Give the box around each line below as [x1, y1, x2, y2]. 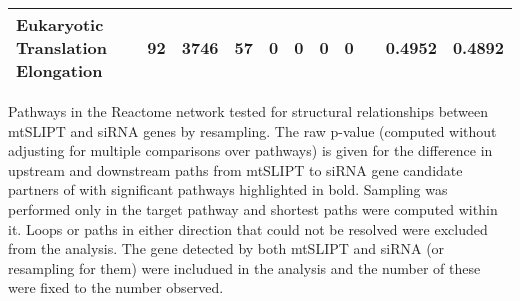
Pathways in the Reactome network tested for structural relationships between [8, 101, 489, 121]
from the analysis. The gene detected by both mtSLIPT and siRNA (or [8, 238, 445, 259]
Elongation [16, 59, 103, 82]
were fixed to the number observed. [8, 277, 224, 298]
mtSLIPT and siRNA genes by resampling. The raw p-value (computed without [8, 120, 497, 141]
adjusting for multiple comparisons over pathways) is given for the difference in [8, 140, 493, 161]
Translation [16, 36, 108, 59]
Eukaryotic [16, 13, 104, 36]
